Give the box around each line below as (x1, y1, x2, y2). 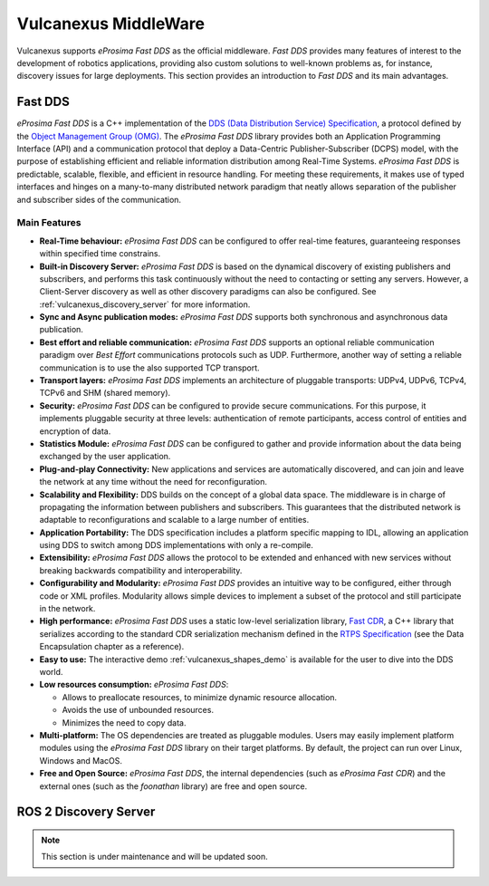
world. (39, 667, 63, 677)
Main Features (16, 217, 81, 229)
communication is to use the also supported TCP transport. (39, 362, 260, 373)
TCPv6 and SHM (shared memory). (39, 388, 171, 399)
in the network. (39, 603, 96, 614)
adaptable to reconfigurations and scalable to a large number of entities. (39, 515, 310, 525)
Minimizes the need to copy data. (62, 717, 187, 728)
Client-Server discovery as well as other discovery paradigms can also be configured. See (39, 286, 377, 297)
